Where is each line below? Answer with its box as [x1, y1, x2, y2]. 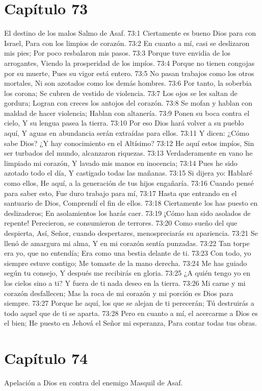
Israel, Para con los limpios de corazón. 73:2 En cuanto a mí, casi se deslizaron [4, 37, 250, 48]
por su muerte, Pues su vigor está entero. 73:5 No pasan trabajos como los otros [4, 67, 254, 78]
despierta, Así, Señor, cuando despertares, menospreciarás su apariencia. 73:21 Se [4, 228, 258, 238]
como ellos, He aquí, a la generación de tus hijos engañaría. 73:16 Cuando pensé [4, 178, 254, 188]
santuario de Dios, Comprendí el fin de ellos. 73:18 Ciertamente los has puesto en [4, 198, 258, 208]
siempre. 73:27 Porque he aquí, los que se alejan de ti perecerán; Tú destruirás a [4, 298, 254, 308]
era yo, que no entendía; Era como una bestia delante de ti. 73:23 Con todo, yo [4, 248, 251, 258]
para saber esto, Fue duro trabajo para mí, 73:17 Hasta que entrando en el [4, 187, 237, 198]
